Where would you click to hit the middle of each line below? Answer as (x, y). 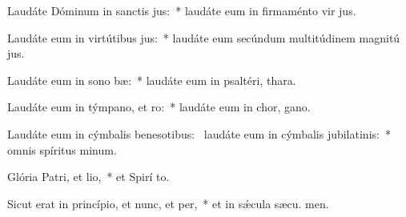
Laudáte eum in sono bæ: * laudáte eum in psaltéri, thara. (152, 80)
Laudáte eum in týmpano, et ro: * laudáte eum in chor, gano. (159, 107)
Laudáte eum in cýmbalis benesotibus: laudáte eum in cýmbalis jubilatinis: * (199, 133)
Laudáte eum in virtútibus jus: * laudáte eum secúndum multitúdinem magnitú (204, 37)
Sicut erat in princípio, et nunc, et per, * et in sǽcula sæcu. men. (168, 203)
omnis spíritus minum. (62, 149)
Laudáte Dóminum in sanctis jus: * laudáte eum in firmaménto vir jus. (182, 10)
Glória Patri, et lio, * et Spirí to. (88, 177)
